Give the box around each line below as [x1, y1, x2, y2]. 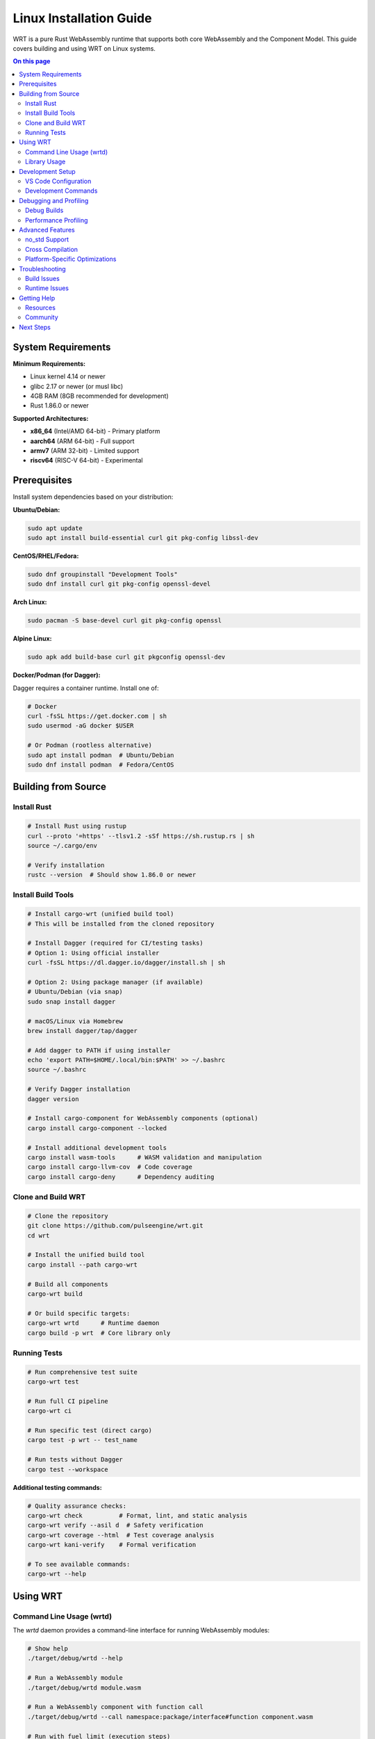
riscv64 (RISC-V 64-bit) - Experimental [30, 456, 144, 465]
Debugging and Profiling [19, 196, 89, 205]
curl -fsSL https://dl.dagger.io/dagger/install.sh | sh [27, 959, 226, 967]
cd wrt [27, 1231, 50, 1240]
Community [25, 313, 58, 321]
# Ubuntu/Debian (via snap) [27, 988, 123, 996]
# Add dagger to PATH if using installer [27, 1046, 171, 1054]
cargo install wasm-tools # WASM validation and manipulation [27, 1153, 262, 1161]
